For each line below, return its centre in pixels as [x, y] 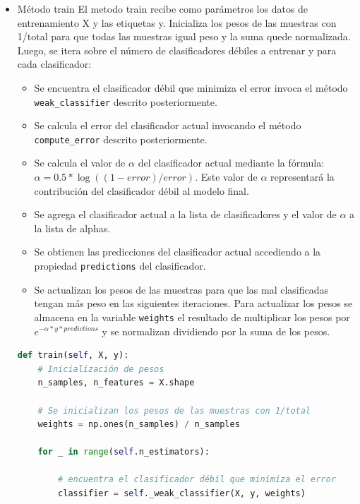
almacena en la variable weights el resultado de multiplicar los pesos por [192, 317]
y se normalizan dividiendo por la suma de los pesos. [216, 331]
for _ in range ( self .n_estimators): [124, 452]
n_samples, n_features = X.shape [116, 383]
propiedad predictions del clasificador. [120, 266]
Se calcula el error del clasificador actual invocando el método [168, 125]
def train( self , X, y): [73, 355]
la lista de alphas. [72, 228]
